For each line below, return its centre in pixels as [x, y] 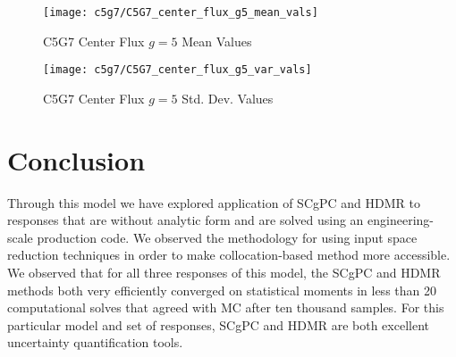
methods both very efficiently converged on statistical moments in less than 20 [222, 290]
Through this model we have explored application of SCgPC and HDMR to [214, 202]
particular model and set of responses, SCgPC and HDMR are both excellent [218, 324]
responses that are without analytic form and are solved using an [186, 220]
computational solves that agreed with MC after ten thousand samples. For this [226, 307]
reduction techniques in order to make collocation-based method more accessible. [229, 255]
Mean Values [217, 41]
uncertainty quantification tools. [95, 342]
